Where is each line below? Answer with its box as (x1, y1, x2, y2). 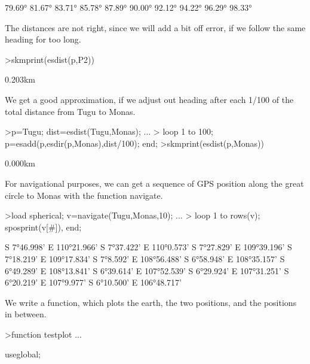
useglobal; (5, 348, 41, 360)
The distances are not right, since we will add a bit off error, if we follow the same (5, 21, 306, 34)
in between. (5, 308, 47, 320)
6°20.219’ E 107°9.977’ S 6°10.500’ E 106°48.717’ (5, 276, 182, 289)
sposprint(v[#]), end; (5, 220, 82, 233)
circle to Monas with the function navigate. (5, 189, 163, 201)
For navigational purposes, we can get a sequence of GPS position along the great (5, 177, 304, 189)
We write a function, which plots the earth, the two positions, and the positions (5, 296, 297, 308)
